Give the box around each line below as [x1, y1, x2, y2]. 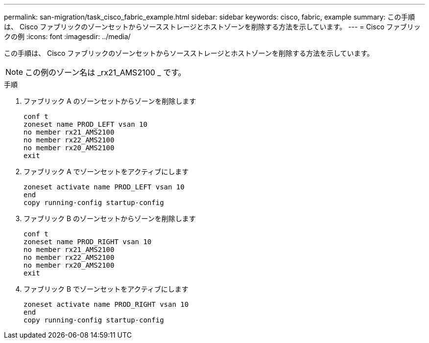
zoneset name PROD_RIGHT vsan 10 [24, 238, 152, 246]
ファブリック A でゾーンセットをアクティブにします [24, 167, 189, 176]
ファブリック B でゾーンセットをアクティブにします [24, 285, 189, 293]
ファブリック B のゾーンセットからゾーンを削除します [24, 214, 196, 223]
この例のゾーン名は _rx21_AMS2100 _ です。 [25, 68, 186, 77]
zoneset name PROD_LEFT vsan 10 [24, 120, 147, 128]
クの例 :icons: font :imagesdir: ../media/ [4, 32, 131, 41]
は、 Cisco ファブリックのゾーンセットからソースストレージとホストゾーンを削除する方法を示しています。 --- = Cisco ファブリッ [4, 23, 421, 31]
